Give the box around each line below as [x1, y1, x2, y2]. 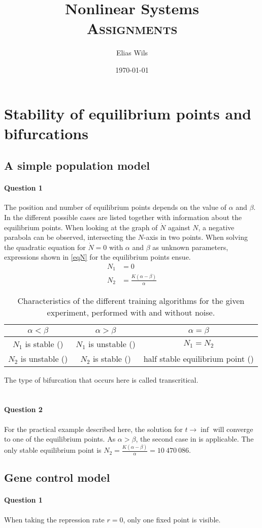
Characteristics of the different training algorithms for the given [17, 294, 245, 306]
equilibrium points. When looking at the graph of [4, 222, 158, 232]
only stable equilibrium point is [4, 445, 102, 455]
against [168, 222, 190, 232]
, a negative [198, 222, 235, 232]
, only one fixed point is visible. [123, 514, 221, 524]
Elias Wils [116, 47, 148, 58]
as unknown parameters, [152, 241, 228, 252]
